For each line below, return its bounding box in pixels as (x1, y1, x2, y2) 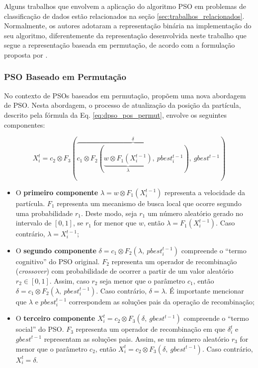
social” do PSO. (15, 324, 64, 334)
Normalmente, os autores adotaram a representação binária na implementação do (4, 20, 252, 31)
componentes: (4, 119, 45, 130)
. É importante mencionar (165, 285, 244, 295)
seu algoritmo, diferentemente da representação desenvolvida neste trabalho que (4, 30, 247, 40)
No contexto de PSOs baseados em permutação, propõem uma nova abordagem (4, 90, 246, 100)
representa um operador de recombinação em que (76, 324, 226, 334)
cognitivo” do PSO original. (15, 256, 100, 266)
